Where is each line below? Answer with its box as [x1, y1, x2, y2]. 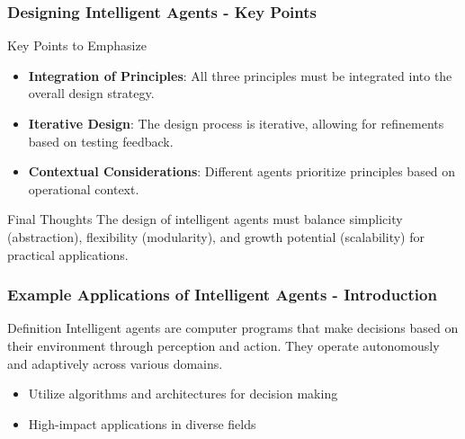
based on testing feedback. [28, 131, 174, 150]
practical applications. [7, 245, 129, 264]
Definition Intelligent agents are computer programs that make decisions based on [7, 318, 459, 337]
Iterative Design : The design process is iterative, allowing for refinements [28, 114, 444, 132]
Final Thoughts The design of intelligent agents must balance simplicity [7, 210, 403, 228]
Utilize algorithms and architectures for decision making [28, 384, 338, 403]
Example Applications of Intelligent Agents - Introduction [7, 283, 437, 306]
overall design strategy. [28, 84, 155, 103]
